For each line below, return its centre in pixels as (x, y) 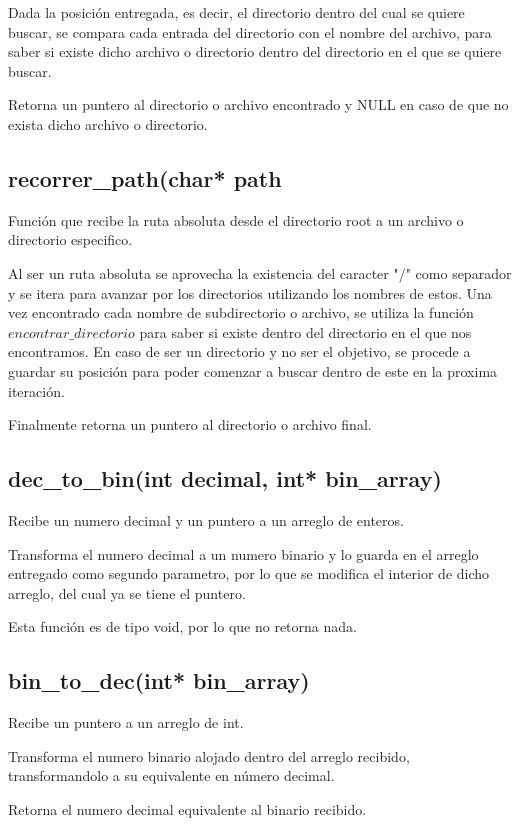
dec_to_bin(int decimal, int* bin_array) (225, 478)
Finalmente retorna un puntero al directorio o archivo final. (190, 424)
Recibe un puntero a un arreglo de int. (126, 722)
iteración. (36, 390)
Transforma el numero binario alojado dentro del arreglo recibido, (209, 755)
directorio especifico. (70, 239)
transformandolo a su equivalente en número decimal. (171, 775)
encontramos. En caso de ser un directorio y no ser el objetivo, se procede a (239, 351)
